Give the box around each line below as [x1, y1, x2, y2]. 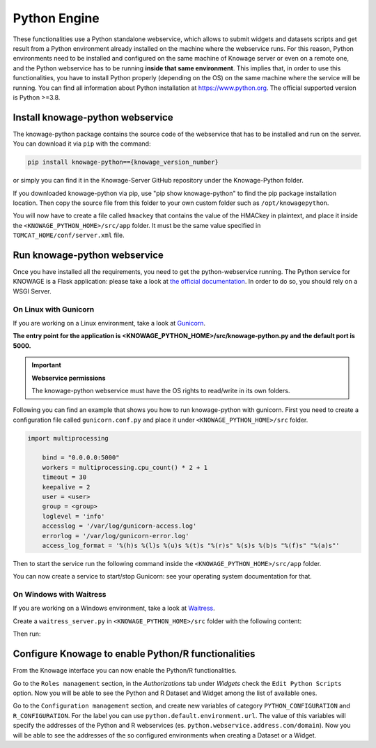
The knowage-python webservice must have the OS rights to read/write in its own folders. [31, 386, 290, 395]
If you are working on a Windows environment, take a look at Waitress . [13, 604, 215, 613]
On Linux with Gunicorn [13, 304, 95, 314]
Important [31, 361, 62, 369]
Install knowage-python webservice [13, 112, 173, 123]
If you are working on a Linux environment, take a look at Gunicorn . [13, 319, 205, 327]
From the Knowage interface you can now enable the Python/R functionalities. [13, 666, 237, 675]
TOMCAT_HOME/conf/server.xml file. [13, 231, 125, 240]
